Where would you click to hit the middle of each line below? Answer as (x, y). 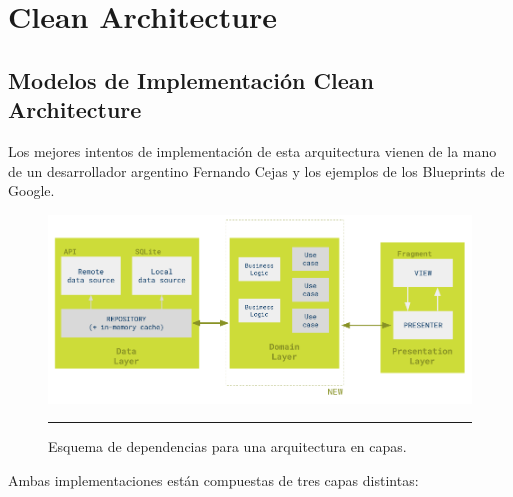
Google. (31, 190)
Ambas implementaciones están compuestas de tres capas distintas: (213, 479)
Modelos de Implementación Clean (191, 79)
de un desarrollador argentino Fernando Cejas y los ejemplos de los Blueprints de (256, 170)
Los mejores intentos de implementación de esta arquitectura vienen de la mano (252, 150)
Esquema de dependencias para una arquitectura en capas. (227, 446)
